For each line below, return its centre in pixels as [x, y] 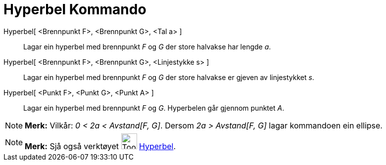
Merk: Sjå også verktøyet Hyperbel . [100, 146]
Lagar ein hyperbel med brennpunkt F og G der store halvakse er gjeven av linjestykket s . [169, 77]
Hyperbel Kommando [75, 9]
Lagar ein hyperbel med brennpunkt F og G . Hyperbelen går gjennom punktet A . [154, 108]
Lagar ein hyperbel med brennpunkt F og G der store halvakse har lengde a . [147, 46]
